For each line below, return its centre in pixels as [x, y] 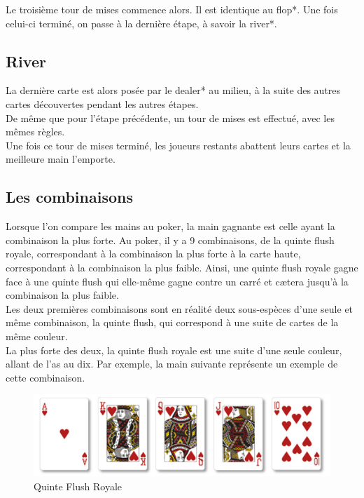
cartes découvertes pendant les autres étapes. [102, 103]
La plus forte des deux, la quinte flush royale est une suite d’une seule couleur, [174, 350]
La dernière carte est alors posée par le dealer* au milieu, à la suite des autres [173, 90]
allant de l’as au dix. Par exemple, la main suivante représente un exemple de [172, 364]
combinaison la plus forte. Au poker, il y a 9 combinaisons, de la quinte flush [170, 240]
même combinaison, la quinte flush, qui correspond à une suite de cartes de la [172, 322]
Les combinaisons [69, 197]
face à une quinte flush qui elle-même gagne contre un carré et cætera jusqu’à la [177, 281]
